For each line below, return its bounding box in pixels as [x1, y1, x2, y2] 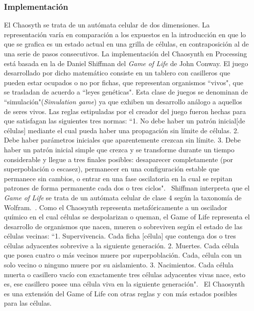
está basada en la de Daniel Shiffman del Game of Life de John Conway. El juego [4, 58, 248, 68]
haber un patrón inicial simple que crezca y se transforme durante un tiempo [4, 144, 235, 154]
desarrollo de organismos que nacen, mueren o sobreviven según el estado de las [4, 221, 243, 231]
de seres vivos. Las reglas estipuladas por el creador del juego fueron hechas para [4, 106, 246, 116]
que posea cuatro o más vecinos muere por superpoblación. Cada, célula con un [4, 250, 242, 260]
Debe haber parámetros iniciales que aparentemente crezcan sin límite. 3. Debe [4, 135, 241, 145]
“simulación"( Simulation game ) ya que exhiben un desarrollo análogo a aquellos [4, 96, 242, 106]
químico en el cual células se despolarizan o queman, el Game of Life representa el [4, 212, 250, 222]
